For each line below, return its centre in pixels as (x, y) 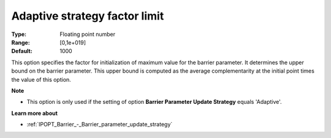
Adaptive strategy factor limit (88, 16)
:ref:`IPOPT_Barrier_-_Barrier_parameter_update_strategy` (100, 125)
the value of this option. (41, 79)
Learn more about (35, 113)
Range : (21, 42)
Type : (19, 34)
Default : (22, 51)
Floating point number (88, 34)
